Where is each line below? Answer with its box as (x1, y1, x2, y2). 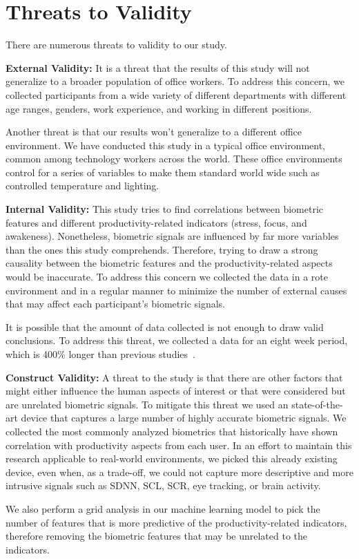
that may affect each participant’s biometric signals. (6, 296, 226, 311)
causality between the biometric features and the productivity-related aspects (6, 256, 333, 270)
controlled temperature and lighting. (6, 178, 159, 193)
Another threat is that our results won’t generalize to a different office (6, 124, 302, 139)
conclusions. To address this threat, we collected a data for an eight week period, (6, 333, 348, 348)
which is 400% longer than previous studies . (6, 347, 195, 361)
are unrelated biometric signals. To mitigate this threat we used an (6, 397, 289, 411)
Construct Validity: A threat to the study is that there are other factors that (6, 370, 343, 384)
